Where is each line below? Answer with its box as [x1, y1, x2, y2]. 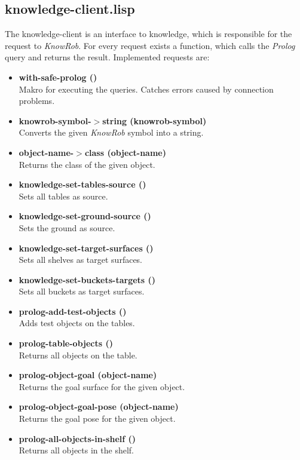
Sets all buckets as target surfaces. [19, 285, 145, 298]
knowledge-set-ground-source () [19, 210, 151, 222]
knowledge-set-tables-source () [19, 178, 146, 191]
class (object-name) [84, 146, 166, 158]
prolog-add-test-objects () [19, 305, 127, 317]
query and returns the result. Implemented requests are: [5, 51, 210, 63]
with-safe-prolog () [19, 70, 97, 83]
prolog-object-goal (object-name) [19, 369, 157, 381]
